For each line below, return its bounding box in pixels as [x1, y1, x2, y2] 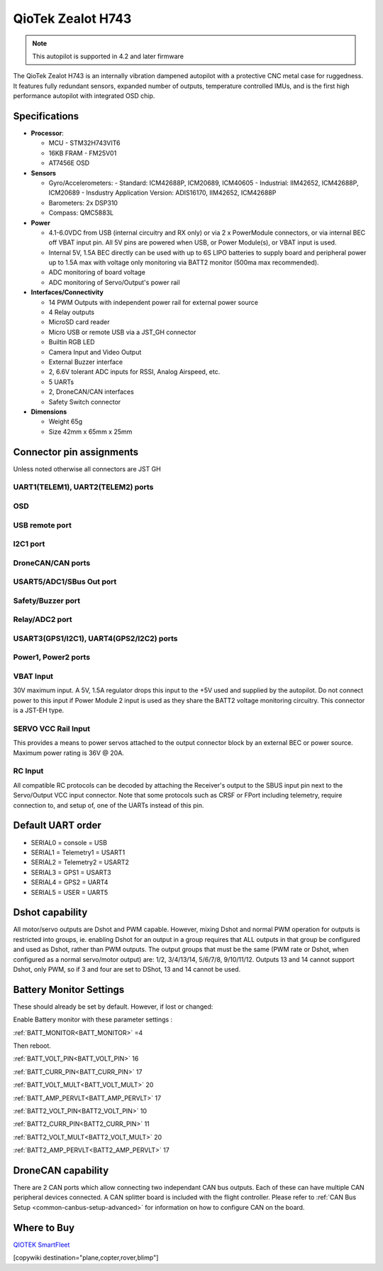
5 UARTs [48, 377, 74, 386]
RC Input [13, 766, 44, 776]
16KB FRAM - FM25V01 [48, 149, 117, 157]
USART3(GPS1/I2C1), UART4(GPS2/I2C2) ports [13, 633, 178, 643]
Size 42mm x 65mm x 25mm [48, 427, 133, 436]
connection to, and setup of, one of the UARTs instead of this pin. [13, 800, 204, 810]
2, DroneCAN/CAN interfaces [48, 387, 134, 396]
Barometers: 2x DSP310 [48, 198, 118, 207]
